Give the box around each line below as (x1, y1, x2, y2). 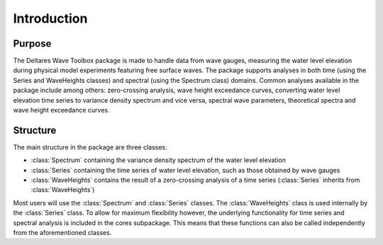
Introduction (13, 11, 88, 26)
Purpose (13, 38, 52, 50)
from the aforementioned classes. (13, 229, 112, 237)
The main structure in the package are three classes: (13, 142, 167, 152)
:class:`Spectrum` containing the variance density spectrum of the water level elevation (30, 156, 287, 164)
